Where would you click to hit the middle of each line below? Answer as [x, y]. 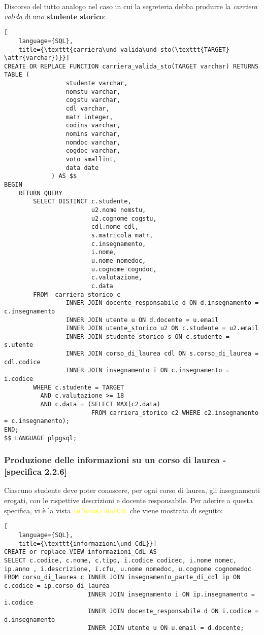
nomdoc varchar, [93, 142]
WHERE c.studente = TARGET [79, 387]
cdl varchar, [88, 109]
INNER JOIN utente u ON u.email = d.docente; [166, 628]
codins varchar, [93, 126]
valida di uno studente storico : [55, 16]
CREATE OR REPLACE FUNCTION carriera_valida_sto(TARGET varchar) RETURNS [131, 66]
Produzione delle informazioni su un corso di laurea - [115, 460]
